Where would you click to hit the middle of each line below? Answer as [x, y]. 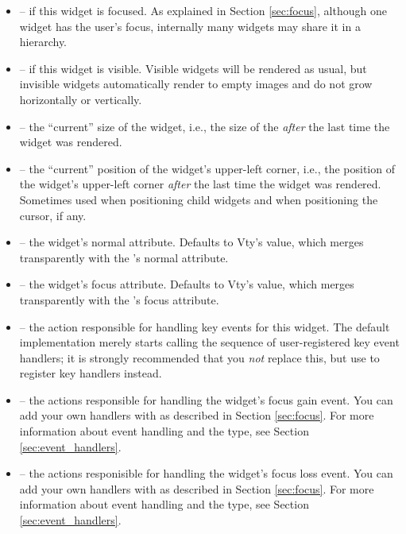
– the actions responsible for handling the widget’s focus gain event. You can [206, 399]
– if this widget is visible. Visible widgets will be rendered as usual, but [193, 68]
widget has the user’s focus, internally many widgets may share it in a [190, 26]
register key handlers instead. [91, 373]
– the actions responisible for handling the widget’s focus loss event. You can [206, 473]
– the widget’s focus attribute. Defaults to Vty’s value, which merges [187, 284]
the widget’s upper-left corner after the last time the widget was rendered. [200, 184]
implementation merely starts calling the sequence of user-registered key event [209, 342]
